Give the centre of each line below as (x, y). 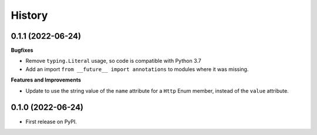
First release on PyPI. (51, 122)
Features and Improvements (46, 80)
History (29, 15)
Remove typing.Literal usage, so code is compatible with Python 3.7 (114, 61)
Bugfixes (22, 50)
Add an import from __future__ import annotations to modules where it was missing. (137, 69)
